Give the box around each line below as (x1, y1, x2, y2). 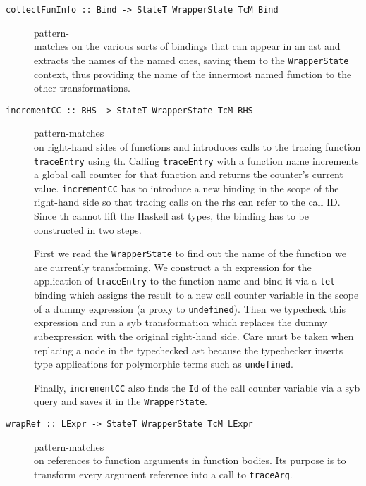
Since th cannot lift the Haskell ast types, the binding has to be (34, 208, 310, 223)
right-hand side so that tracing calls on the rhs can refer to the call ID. (34, 194, 341, 209)
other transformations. (34, 80, 130, 95)
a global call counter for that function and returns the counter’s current (34, 167, 343, 182)
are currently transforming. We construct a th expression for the (34, 259, 312, 274)
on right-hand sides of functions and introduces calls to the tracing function (34, 139, 361, 154)
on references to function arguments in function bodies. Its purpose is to (34, 453, 346, 468)
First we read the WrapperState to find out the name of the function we (34, 246, 346, 261)
